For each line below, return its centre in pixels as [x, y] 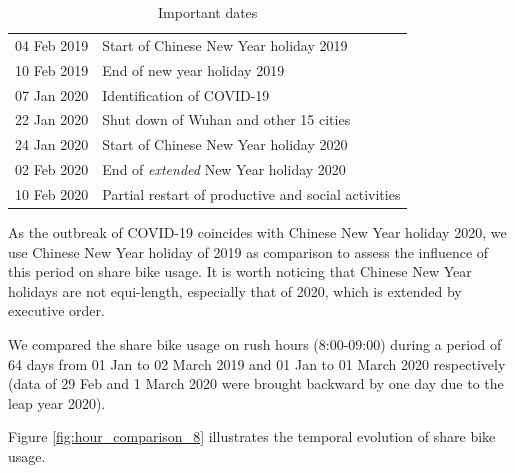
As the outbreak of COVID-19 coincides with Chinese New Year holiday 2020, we [257, 232]
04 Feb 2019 [52, 44]
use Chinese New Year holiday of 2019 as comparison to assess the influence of [248, 251]
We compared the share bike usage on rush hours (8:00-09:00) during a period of [255, 343]
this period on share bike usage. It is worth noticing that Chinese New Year [240, 271]
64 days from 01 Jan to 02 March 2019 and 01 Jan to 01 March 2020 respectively [257, 363]
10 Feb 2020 [52, 193]
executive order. [56, 310]
